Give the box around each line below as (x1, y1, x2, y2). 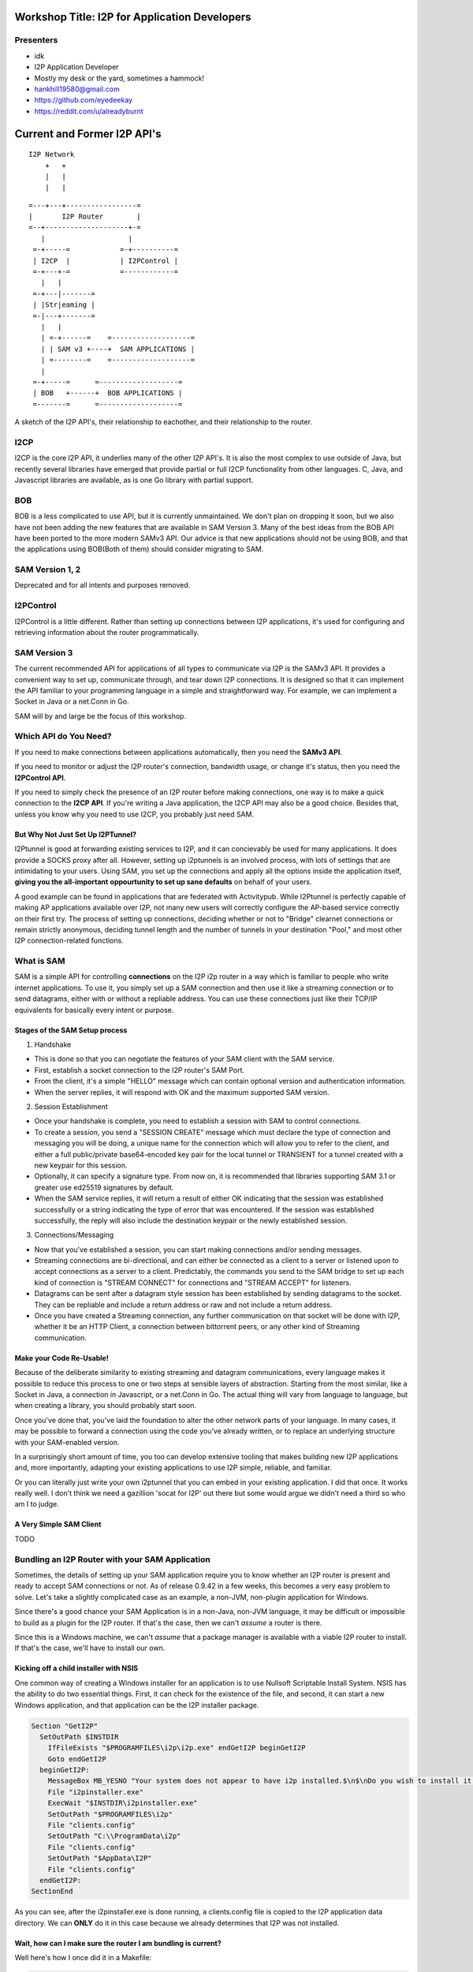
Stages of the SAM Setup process (14, 1025, 128, 1035)
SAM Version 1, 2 (14, 564, 81, 575)
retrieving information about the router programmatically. (14, 628, 199, 637)
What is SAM (14, 955, 65, 966)
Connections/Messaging (34, 1231, 114, 1240)
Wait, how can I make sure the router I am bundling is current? (14, 1938, 222, 1948)
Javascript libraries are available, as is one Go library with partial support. (14, 476, 254, 485)
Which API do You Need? (14, 730, 112, 741)
